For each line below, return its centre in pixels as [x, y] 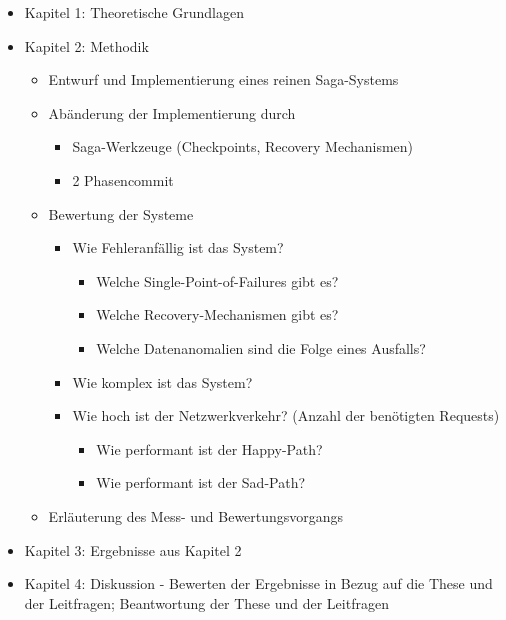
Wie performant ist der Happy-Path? [209, 448]
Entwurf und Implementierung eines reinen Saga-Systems [223, 79]
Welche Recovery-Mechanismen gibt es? [217, 314]
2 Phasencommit [123, 179]
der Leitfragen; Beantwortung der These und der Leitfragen [206, 602]
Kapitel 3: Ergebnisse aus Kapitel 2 [133, 549]
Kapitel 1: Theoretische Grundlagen [134, 12]
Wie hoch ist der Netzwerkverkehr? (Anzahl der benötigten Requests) [286, 415]
